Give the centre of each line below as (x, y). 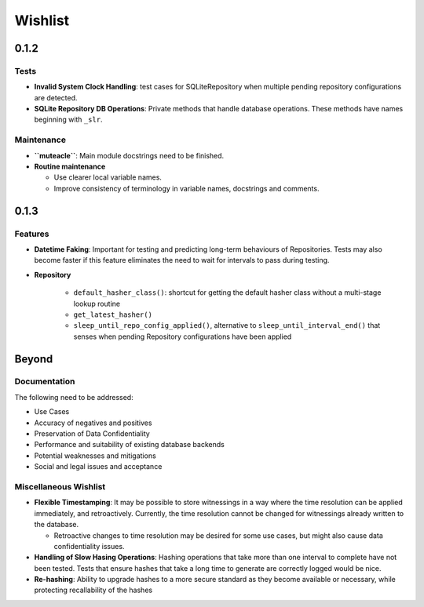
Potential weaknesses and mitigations (95, 456)
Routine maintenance (70, 167)
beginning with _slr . (68, 120)
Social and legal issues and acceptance (98, 467)
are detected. (56, 97)
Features (32, 234)
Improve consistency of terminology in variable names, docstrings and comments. (186, 188)
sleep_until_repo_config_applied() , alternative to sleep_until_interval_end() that (227, 325)
